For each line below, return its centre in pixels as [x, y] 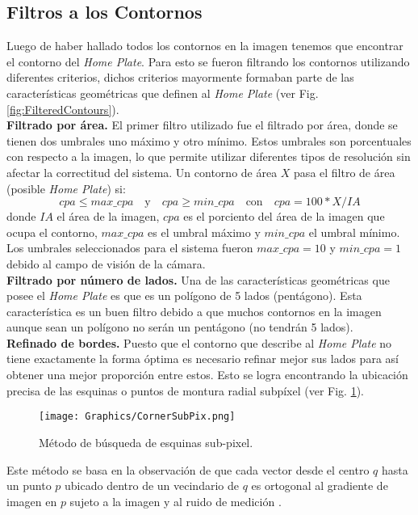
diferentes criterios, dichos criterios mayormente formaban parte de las [180, 77]
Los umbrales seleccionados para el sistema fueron [130, 248]
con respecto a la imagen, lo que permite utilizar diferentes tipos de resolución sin [209, 156]
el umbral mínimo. [354, 232]
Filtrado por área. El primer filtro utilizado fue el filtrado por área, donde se [202, 125]
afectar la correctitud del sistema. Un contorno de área [142, 172]
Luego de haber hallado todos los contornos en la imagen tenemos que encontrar [205, 46]
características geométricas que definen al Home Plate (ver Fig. [163, 93]
